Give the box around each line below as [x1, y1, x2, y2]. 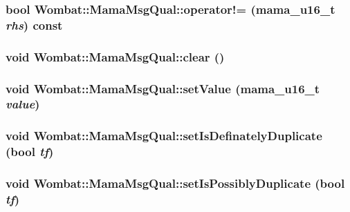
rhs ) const [6, 16, 63, 33]
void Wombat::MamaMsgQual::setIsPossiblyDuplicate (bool [6, 175, 345, 192]
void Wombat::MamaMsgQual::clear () [6, 48, 225, 65]
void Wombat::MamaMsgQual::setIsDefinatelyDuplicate [6, 127, 322, 144]
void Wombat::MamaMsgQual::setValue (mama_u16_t [6, 79, 320, 97]
